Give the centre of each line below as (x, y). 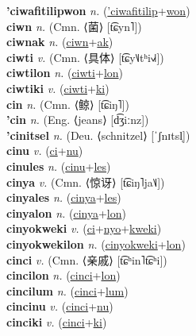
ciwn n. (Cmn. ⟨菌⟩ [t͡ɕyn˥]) (74, 26)
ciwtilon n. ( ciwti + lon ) (65, 73)
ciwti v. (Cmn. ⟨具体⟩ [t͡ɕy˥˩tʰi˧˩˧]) (85, 57)
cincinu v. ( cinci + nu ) (60, 306)
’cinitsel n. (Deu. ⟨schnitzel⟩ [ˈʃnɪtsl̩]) (98, 135)
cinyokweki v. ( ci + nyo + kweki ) (84, 228)
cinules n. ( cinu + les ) (59, 166)
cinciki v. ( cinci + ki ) (57, 321)
